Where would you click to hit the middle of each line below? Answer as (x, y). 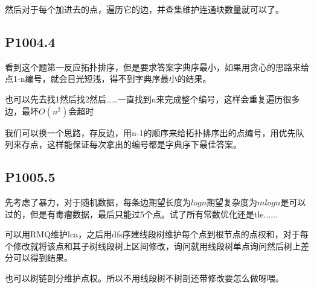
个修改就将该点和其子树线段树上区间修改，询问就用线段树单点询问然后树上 (153, 246)
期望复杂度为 (232, 202)
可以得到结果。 (43, 258)
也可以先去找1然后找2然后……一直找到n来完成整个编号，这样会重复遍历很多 (152, 99)
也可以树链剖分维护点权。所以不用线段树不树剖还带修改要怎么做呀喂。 (144, 277)
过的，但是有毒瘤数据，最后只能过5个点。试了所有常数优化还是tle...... (141, 214)
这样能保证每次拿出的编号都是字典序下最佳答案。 (144, 144)
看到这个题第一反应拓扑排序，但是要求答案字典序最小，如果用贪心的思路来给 (157, 67)
